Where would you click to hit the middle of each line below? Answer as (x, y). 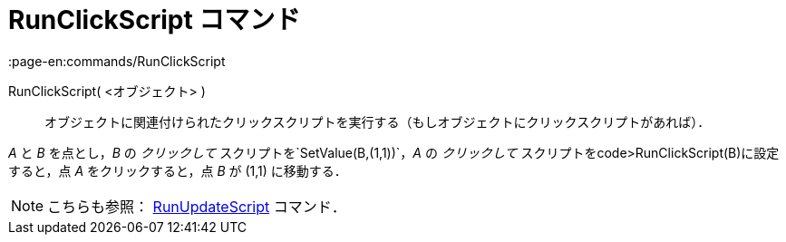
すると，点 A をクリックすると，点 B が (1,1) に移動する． (178, 170)
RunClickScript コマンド (155, 20)
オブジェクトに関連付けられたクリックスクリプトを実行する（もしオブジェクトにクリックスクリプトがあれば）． (378, 121)
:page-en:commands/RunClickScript (117, 61)
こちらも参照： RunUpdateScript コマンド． (197, 206)
